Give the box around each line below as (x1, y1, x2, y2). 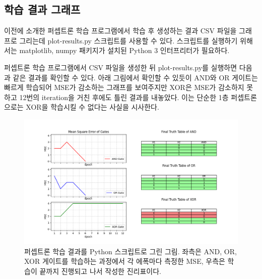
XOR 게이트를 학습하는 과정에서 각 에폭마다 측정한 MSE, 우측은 (24, 256, 225, 266)
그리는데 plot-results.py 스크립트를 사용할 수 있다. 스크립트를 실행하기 (19, 35, 238, 45)
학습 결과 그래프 (4, 2, 81, 17)
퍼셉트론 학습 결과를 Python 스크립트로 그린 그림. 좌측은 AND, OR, (24, 246, 237, 256)
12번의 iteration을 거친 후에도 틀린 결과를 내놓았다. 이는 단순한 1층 (19, 91, 229, 102)
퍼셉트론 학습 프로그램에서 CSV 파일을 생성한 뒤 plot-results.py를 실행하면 (4, 62, 237, 72)
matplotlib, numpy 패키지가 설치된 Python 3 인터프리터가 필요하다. (19, 45, 230, 56)
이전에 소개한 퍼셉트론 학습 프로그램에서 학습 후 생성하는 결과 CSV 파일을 (4, 25, 237, 36)
